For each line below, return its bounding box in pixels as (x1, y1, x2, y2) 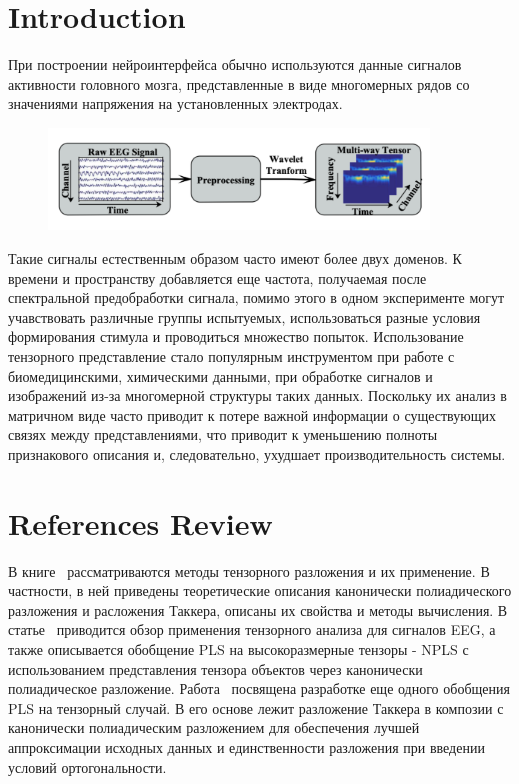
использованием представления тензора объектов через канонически (8, 658, 423, 679)
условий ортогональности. (8, 756, 167, 777)
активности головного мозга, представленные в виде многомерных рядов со (8, 73, 470, 94)
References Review (8, 502, 273, 543)
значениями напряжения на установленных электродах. (8, 93, 343, 114)
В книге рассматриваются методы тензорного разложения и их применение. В (8, 560, 490, 581)
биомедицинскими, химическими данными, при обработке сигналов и (8, 365, 433, 386)
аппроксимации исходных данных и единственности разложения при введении (8, 736, 485, 757)
